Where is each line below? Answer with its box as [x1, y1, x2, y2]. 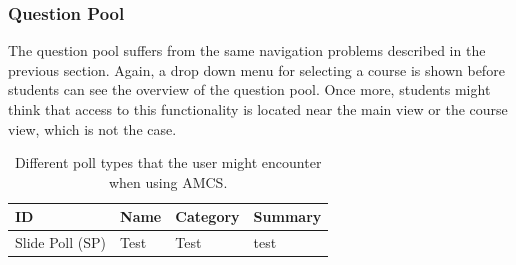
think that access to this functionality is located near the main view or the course [8, 99, 508, 119]
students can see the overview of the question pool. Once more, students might [8, 79, 491, 100]
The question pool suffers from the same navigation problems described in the [8, 40, 486, 61]
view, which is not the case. [8, 118, 177, 139]
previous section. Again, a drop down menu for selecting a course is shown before [8, 59, 505, 80]
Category [175, 206, 240, 227]
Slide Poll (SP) [15, 232, 107, 253]
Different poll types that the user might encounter [14, 152, 322, 173]
